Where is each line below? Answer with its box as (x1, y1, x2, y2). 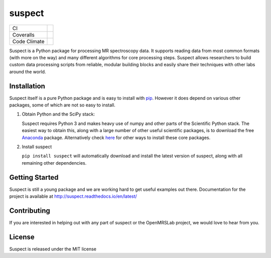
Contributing (9, 206, 50, 215)
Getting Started (9, 173, 59, 182)
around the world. (9, 68, 46, 75)
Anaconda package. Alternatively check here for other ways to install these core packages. (22, 135, 211, 141)
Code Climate (12, 38, 45, 45)
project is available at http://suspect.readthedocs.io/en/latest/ (9, 193, 138, 199)
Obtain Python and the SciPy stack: (22, 111, 95, 117)
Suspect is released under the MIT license (9, 246, 97, 252)
